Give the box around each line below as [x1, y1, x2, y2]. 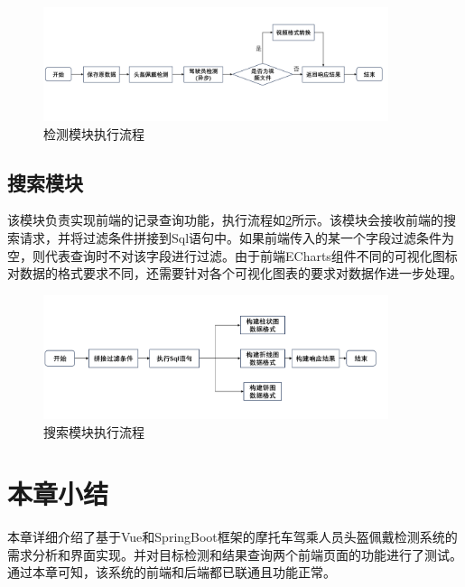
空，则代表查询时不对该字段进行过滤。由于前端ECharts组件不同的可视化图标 [7, 246, 458, 265]
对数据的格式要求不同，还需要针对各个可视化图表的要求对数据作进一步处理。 [7, 264, 462, 283]
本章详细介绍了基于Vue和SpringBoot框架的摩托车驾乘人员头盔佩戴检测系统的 [7, 527, 458, 546]
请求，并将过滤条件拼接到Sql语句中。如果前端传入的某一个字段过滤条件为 [19, 228, 455, 247]
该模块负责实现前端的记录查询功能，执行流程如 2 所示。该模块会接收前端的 [7, 210, 443, 229]
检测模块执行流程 [43, 124, 144, 143]
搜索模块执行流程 [43, 422, 144, 441]
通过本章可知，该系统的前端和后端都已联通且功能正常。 [7, 563, 336, 582]
